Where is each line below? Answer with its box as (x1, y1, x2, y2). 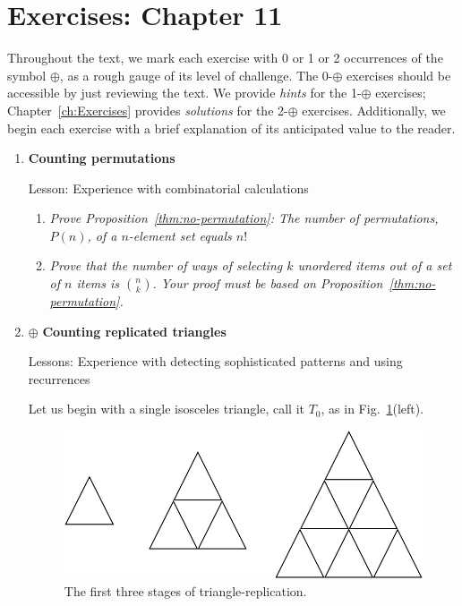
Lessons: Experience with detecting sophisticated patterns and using (28, 352, 403, 371)
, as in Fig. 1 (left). (321, 399, 424, 418)
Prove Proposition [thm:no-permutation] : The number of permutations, (49, 209, 439, 227)
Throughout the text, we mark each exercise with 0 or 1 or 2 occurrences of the (7, 48, 443, 67)
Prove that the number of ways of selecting (49, 256, 283, 275)
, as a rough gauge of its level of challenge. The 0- (59, 65, 333, 84)
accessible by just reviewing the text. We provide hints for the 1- (7, 83, 362, 102)
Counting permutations (28, 149, 175, 167)
